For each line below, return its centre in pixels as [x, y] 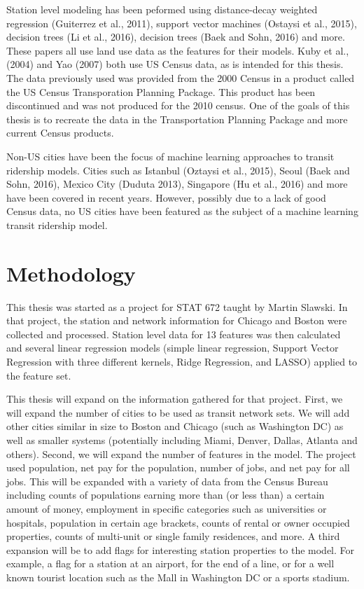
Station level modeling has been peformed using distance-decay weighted [162, 9]
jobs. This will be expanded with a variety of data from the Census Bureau [167, 481]
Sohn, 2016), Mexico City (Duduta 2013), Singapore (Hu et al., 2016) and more [177, 184]
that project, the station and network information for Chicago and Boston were [177, 320]
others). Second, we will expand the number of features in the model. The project [181, 453]
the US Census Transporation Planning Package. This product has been [161, 91]
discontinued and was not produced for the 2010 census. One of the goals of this [178, 105]
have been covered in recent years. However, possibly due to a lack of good [166, 197]
